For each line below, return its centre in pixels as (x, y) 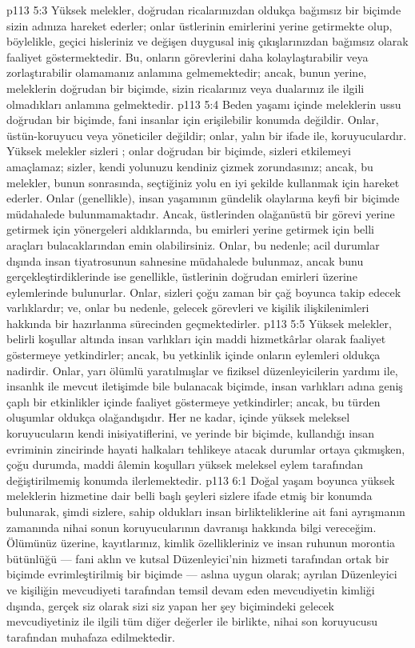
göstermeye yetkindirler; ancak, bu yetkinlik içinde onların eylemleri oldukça (194, 355)
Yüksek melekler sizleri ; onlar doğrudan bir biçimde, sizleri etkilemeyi (179, 151)
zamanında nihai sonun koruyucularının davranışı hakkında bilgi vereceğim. (192, 527)
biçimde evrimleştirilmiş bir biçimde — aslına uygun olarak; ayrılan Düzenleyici (202, 574)
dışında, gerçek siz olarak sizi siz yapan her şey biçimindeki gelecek (170, 605)
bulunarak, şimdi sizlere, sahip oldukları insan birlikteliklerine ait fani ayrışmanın (206, 511)
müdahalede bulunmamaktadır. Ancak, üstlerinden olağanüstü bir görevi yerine (201, 213)
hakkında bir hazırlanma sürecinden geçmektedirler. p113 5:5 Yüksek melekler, (199, 323)
